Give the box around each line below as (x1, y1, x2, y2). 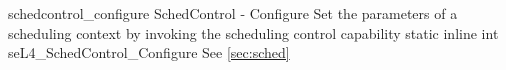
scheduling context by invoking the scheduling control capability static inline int (8, 22, 499, 43)
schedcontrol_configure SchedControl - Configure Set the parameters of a (8, 3, 458, 23)
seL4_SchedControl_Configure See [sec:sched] (8, 42, 290, 63)
